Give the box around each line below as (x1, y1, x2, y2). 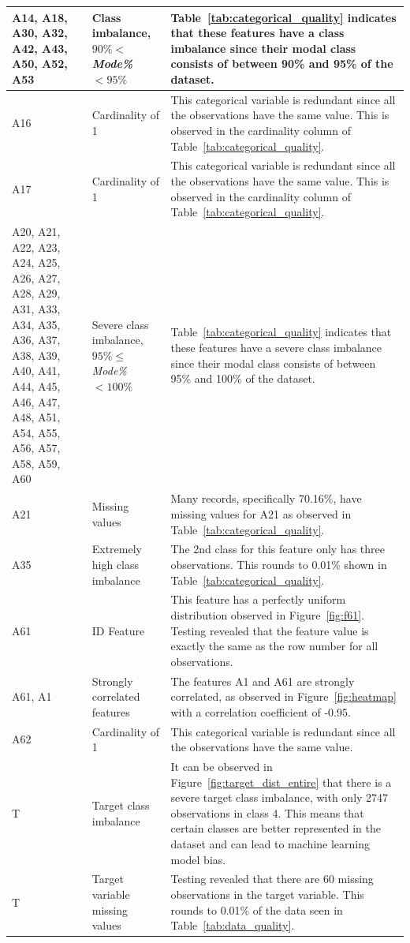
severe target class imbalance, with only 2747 (170, 789, 389, 806)
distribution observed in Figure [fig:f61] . (170, 606, 365, 623)
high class (91, 556, 139, 572)
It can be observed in (170, 758, 273, 775)
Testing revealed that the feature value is (170, 622, 369, 638)
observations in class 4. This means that (170, 804, 364, 821)
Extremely (91, 541, 142, 557)
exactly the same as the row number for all (170, 638, 378, 654)
